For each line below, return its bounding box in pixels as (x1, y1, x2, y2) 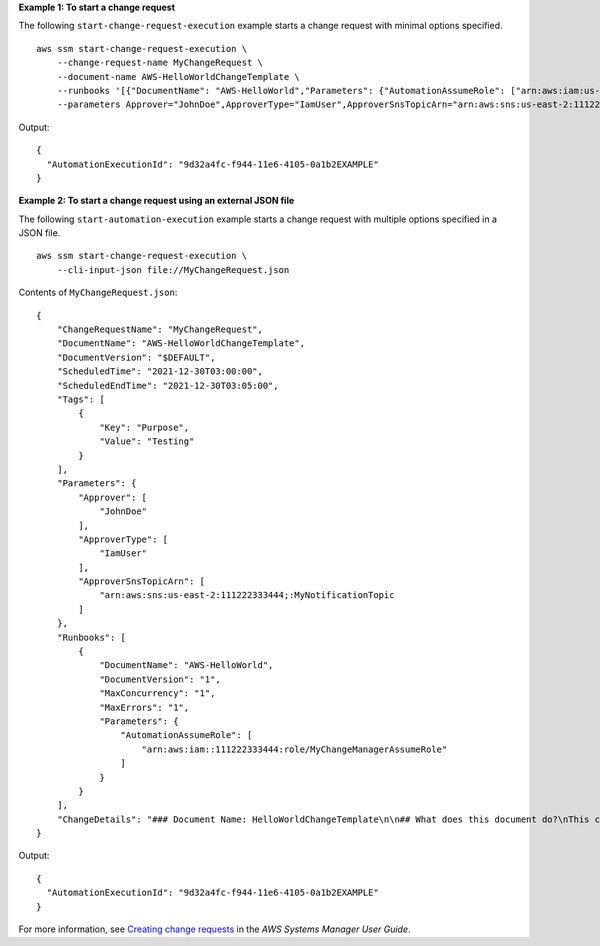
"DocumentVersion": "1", (99, 673, 222, 685)
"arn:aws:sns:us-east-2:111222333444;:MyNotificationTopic (99, 590, 395, 601)
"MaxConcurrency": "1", (99, 688, 216, 699)
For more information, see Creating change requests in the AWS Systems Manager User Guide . (18, 923, 411, 935)
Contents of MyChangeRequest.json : (18, 286, 178, 299)
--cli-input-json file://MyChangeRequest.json (56, 264, 290, 275)
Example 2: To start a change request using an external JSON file (18, 195, 295, 207)
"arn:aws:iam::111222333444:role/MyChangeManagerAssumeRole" (141, 743, 448, 755)
